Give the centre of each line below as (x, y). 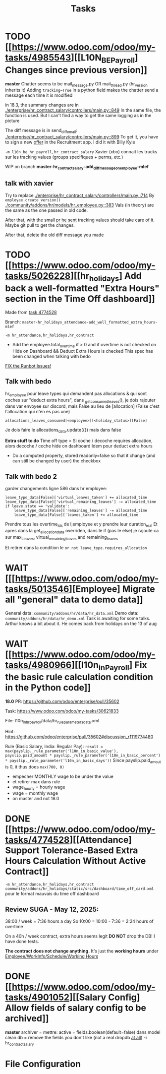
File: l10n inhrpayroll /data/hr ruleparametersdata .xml (52, 721)
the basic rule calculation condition (79, 677)
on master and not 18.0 (36, 799)
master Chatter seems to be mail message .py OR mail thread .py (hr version (76, 84)
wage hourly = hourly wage (39, 788)
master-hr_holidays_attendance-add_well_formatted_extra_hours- (90, 322)
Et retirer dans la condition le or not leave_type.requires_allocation (76, 548)
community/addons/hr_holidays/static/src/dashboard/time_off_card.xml (80, 889)
